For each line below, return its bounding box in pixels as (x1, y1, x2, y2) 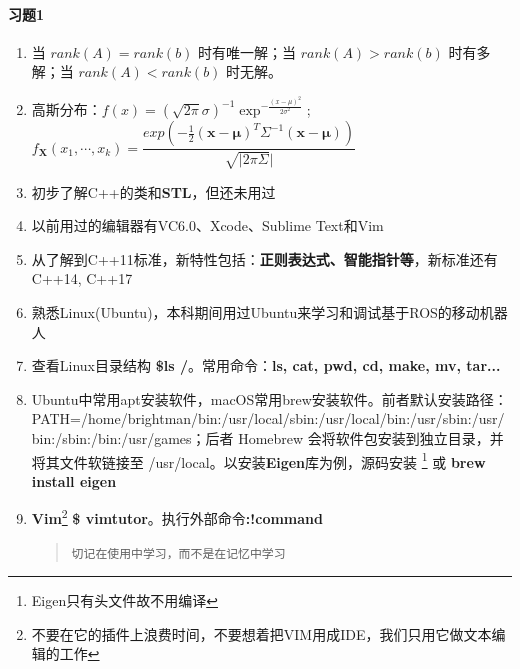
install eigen (31, 470, 117, 491)
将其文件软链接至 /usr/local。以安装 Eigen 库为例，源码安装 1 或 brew (31, 448, 486, 472)
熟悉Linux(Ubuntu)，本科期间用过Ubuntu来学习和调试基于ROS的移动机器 (31, 301, 508, 322)
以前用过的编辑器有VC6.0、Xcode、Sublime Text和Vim (31, 215, 384, 236)
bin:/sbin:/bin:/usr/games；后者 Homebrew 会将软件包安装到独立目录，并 (31, 427, 504, 448)
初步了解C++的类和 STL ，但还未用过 (31, 181, 276, 202)
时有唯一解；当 (198, 41, 297, 62)
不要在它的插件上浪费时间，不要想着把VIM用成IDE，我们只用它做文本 (31, 623, 492, 644)
